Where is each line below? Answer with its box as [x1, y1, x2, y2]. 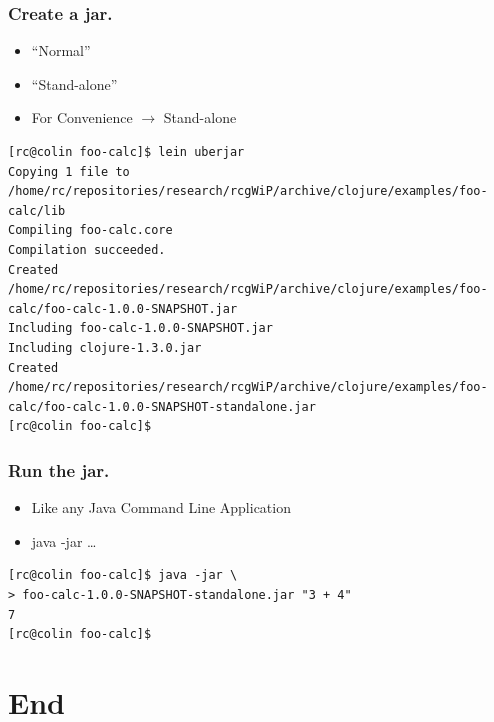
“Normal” [31, 40, 91, 61]
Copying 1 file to [8, 164, 130, 179]
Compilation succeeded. [8, 242, 166, 257]
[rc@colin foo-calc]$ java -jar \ [8, 568, 238, 583]
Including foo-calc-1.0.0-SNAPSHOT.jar [8, 321, 273, 336]
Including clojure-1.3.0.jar [8, 340, 202, 355]
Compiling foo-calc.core [8, 223, 173, 238]
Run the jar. [8, 457, 110, 482]
